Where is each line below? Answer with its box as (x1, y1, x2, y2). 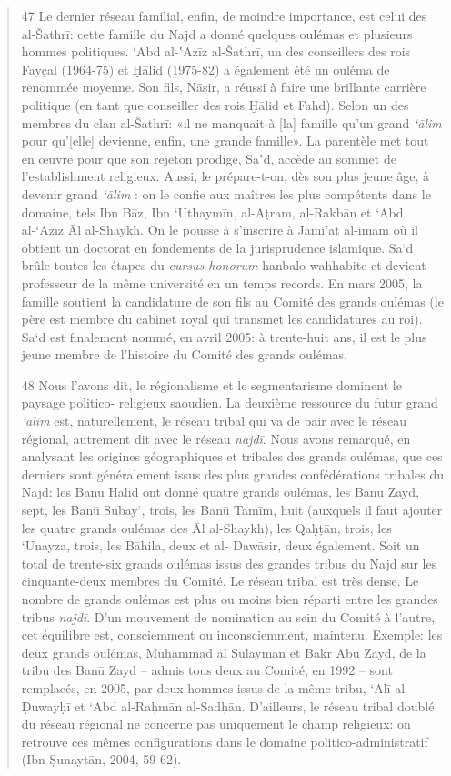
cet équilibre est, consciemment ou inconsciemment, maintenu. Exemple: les (21, 625, 443, 644)
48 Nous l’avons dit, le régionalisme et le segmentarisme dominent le (21, 375, 402, 394)
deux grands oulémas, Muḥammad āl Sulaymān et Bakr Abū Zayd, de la (21, 642, 426, 661)
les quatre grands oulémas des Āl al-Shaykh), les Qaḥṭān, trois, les (21, 518, 392, 537)
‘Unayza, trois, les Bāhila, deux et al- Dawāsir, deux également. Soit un (21, 536, 420, 555)
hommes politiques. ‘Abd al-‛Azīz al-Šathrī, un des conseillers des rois (21, 42, 411, 61)
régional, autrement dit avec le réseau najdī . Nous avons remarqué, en (21, 428, 411, 448)
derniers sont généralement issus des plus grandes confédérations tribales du (21, 464, 444, 483)
